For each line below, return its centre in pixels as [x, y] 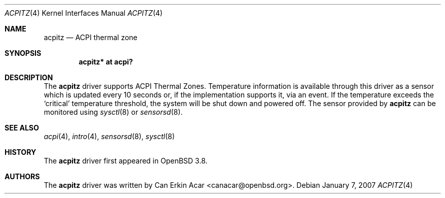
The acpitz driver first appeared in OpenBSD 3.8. [126, 161]
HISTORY [21, 152]
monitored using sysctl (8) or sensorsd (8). [113, 112]
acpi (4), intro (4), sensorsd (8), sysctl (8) [109, 136]
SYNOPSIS [23, 53]
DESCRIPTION [29, 77]
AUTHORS [22, 176]
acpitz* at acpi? [106, 62]
